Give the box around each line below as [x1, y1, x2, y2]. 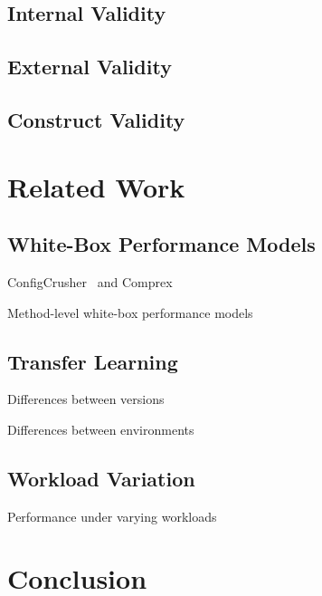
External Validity [7, 53, 172, 81]
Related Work [7, 168, 185, 205]
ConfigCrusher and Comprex [7, 272, 173, 291]
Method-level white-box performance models [7, 303, 253, 322]
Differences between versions [7, 389, 165, 409]
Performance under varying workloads [7, 506, 217, 525]
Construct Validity [7, 105, 185, 133]
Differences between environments [7, 419, 194, 438]
